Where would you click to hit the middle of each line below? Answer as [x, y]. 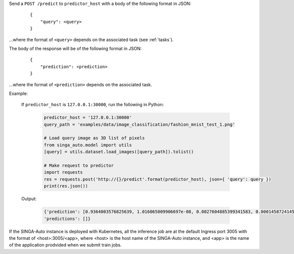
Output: [29, 199]
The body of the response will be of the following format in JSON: [75, 48]
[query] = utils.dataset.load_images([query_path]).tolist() [119, 152]
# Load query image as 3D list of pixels [94, 138]
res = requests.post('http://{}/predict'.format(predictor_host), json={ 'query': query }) [158, 179]
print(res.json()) [66, 186]
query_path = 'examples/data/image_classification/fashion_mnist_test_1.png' [139, 124]
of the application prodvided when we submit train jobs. [65, 245]
